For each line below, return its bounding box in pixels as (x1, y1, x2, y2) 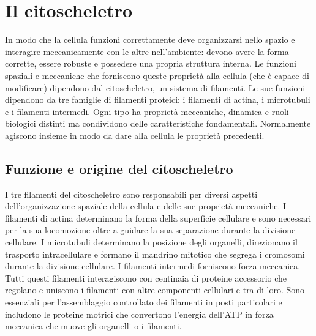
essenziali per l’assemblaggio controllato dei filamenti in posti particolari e (5, 296, 282, 308)
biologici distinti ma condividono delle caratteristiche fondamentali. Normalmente (5, 117, 311, 130)
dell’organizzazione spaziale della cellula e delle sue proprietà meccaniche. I (5, 200, 287, 212)
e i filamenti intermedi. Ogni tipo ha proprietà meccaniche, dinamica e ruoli (5, 105, 289, 118)
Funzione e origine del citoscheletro (5, 159, 233, 177)
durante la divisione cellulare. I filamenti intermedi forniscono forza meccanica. (5, 259, 301, 272)
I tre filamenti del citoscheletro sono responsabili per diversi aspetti (5, 187, 258, 200)
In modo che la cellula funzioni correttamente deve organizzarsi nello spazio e (5, 33, 295, 46)
